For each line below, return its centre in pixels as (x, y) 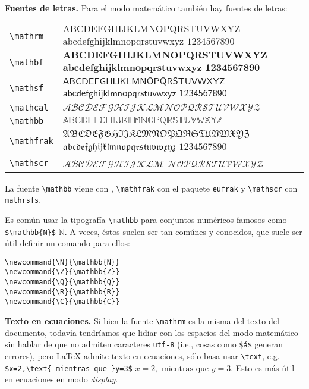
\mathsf (27, 88)
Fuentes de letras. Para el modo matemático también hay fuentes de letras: (146, 8)
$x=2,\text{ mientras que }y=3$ (69, 368)
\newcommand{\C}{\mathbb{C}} (62, 302)
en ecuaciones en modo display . (62, 379)
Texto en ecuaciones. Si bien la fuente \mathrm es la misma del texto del (142, 321)
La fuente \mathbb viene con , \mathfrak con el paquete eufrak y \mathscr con (151, 188)
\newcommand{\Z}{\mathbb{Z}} (62, 272)
